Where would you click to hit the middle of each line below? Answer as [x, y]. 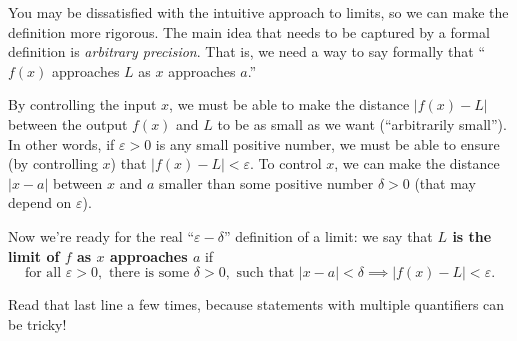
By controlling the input [82, 104]
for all [43, 273]
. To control [286, 163]
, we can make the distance [417, 163]
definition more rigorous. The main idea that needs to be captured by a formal [249, 31]
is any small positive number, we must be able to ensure [327, 143]
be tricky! [37, 323]
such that [265, 273]
